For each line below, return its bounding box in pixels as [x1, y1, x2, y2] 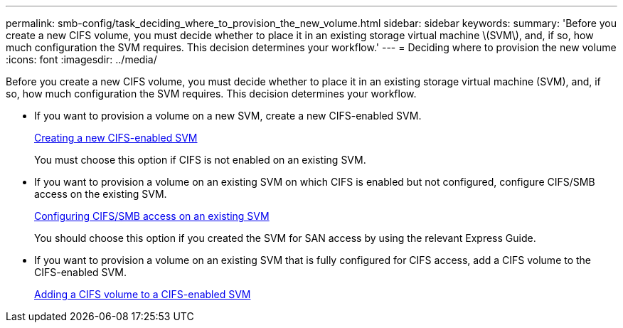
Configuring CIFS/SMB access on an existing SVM [34, 210, 270, 222]
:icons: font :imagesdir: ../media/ [6, 53, 157, 65]
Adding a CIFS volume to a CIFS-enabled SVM [34, 288, 251, 300]
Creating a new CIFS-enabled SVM [34, 132, 198, 144]
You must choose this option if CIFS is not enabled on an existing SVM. [34, 154, 366, 166]
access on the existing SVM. [34, 188, 167, 200]
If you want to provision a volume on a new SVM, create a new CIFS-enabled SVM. [34, 110, 422, 122]
